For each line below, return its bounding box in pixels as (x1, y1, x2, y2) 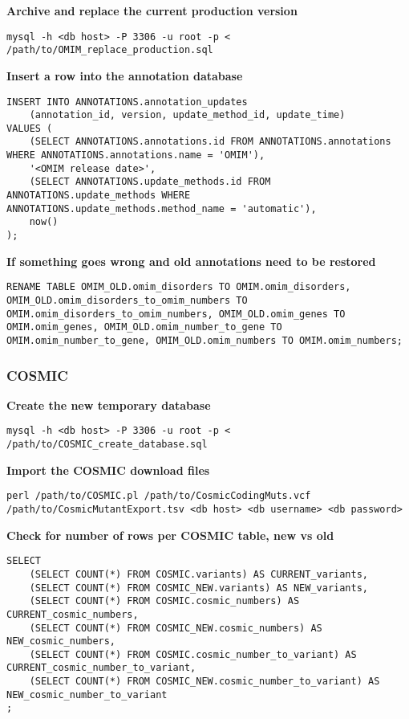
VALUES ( (6, 122, 53, 134)
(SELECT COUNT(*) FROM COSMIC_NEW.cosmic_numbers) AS (29, 622, 322, 634)
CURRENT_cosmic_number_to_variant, (6, 662, 196, 674)
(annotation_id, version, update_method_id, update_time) (29, 109, 346, 121)
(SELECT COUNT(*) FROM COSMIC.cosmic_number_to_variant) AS (29, 648, 357, 660)
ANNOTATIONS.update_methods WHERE (6, 190, 191, 202)
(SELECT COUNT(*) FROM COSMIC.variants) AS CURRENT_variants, (29, 568, 369, 580)
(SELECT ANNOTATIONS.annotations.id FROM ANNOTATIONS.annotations (29, 136, 391, 148)
